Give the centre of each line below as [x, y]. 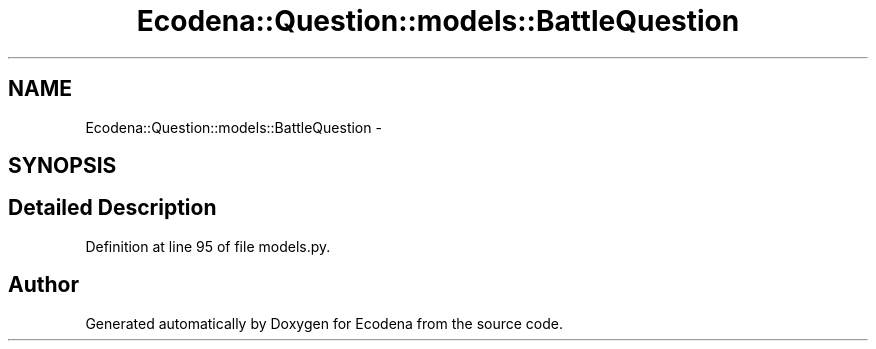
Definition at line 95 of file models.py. [208, 246]
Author [43, 285]
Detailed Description [112, 208]
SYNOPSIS [62, 166]
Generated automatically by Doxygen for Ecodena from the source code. [324, 323]
